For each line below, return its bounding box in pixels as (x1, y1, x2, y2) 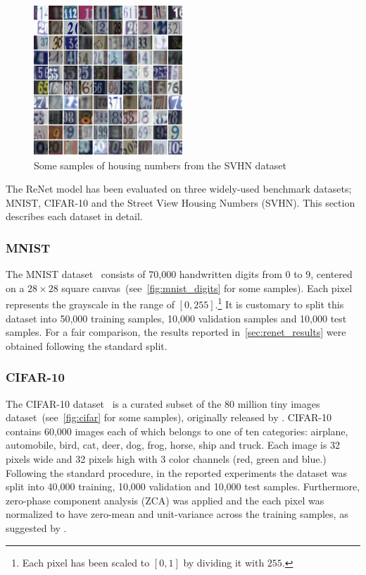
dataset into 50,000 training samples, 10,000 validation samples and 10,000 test (6, 310, 347, 325)
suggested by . (6, 520, 67, 535)
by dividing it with (183, 555, 265, 569)
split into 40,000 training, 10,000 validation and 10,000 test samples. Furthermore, (6, 479, 360, 494)
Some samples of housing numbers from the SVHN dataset (34, 157, 287, 172)
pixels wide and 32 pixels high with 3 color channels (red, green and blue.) (6, 452, 327, 466)
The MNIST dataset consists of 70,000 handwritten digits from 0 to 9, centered (6, 267, 353, 282)
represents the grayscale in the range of (6, 297, 175, 312)
